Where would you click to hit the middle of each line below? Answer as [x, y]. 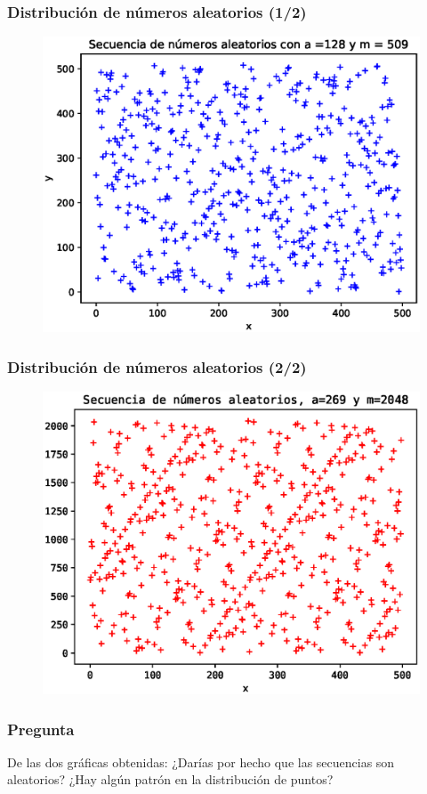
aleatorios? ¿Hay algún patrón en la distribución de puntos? [170, 779]
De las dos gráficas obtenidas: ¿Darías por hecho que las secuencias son [201, 762]
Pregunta [41, 729]
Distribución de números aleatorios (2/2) [157, 366]
